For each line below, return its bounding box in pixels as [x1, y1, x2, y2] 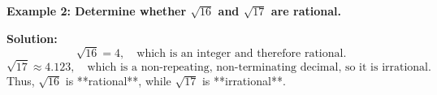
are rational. [270, 2, 341, 19]
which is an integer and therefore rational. [136, 48, 347, 60]
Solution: [6, 29, 58, 46]
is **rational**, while [65, 71, 171, 89]
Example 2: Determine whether [6, 2, 187, 19]
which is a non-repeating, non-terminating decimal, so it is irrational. [87, 61, 431, 73]
